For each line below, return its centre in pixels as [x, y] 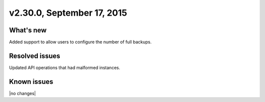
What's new [28, 30]
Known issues [31, 82]
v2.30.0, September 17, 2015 [68, 13]
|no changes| [23, 93]
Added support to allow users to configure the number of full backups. [80, 42]
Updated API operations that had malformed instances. [65, 67]
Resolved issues [35, 56]
